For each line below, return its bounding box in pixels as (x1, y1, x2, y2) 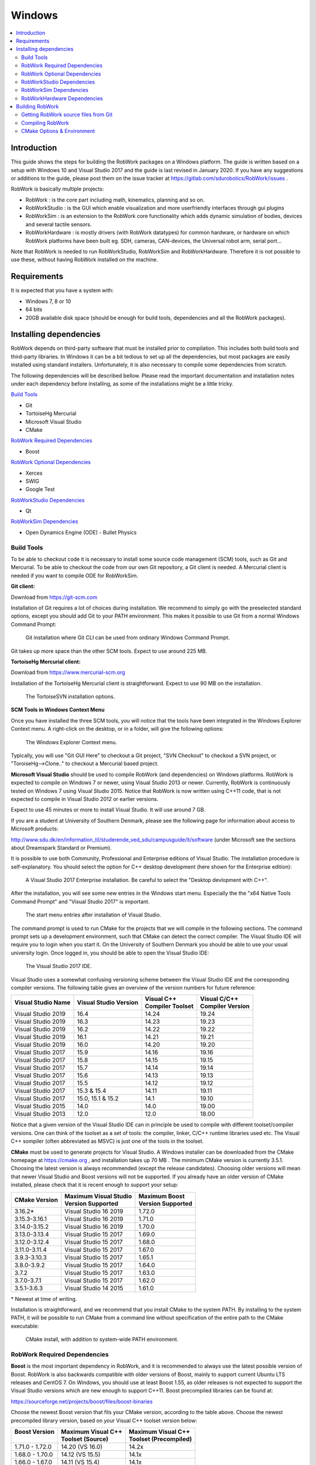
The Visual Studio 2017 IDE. (25, 963, 92, 970)
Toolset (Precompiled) (129, 1435, 193, 1443)
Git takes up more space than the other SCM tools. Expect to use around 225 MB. (11, 648, 208, 655)
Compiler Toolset (145, 1002, 194, 1010)
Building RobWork (16, 103, 59, 110)
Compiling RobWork (21, 119, 70, 126)
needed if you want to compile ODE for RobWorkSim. (11, 572, 139, 579)
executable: (11, 1322, 39, 1330)
